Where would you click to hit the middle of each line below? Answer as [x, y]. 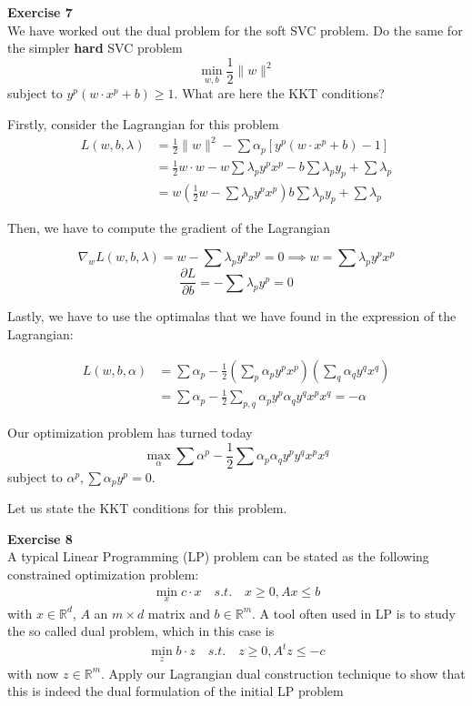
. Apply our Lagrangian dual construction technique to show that [283, 673]
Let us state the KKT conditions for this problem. [147, 508]
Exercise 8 [40, 538]
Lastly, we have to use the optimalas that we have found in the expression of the [232, 316]
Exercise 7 [40, 12]
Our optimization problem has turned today [130, 433]
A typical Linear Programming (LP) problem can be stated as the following [218, 556]
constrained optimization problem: [103, 574]
